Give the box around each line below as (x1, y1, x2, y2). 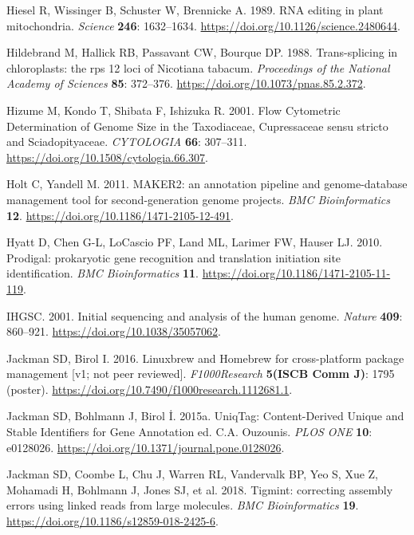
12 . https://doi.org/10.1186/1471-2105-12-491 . (6, 207, 234, 223)
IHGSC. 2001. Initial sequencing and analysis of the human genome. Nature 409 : (6, 307, 403, 324)
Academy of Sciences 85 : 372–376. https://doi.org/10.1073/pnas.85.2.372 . (6, 75, 366, 92)
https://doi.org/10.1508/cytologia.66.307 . (6, 148, 208, 165)
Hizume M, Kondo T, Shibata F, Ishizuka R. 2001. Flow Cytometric (6, 101, 341, 118)
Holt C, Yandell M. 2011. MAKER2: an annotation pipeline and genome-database (6, 175, 408, 192)
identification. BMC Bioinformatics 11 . (6, 265, 199, 281)
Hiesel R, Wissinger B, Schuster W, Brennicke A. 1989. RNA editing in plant (6, 2, 384, 18)
